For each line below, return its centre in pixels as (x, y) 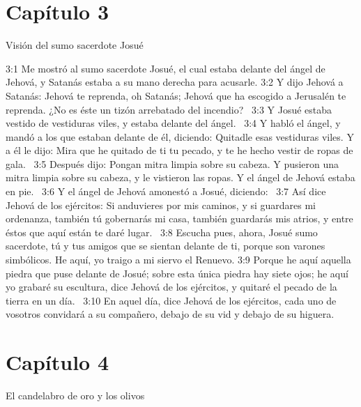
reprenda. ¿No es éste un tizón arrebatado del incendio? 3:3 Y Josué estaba (169, 109)
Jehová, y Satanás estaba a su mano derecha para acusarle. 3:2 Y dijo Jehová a (175, 82)
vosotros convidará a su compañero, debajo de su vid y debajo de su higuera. (170, 314)
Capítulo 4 (57, 362)
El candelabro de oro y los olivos (75, 396)
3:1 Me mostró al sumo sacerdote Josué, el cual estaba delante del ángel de (166, 68)
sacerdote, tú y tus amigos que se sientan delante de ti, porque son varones (166, 246)
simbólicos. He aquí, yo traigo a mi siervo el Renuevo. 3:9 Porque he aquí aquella (178, 260)
